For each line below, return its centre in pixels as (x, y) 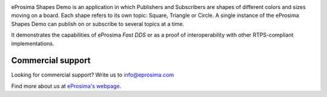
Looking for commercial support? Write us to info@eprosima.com (93, 75)
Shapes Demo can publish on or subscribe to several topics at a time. (98, 23)
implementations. (33, 43)
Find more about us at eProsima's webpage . (66, 86)
